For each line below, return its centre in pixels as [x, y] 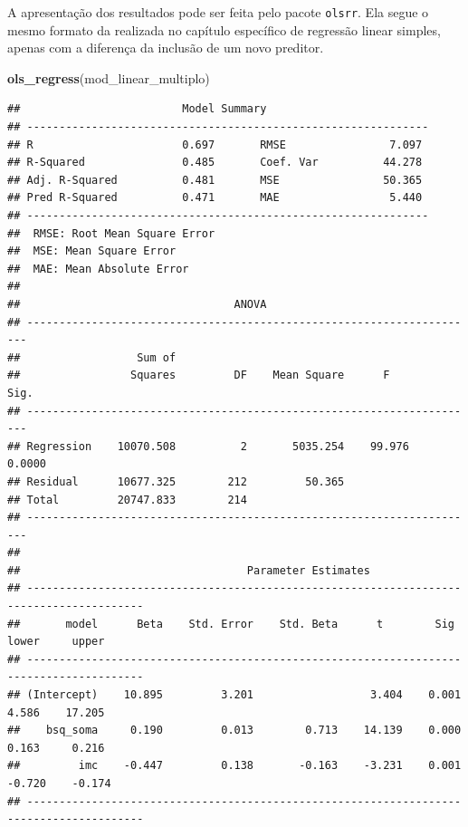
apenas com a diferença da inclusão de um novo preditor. [166, 48]
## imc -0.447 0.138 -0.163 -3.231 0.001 [234, 766]
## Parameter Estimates [189, 570]
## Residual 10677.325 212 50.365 [176, 481]
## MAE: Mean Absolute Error [98, 269]
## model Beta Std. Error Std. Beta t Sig [231, 624]
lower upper [56, 642]
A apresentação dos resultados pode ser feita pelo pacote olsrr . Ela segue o [218, 12]
